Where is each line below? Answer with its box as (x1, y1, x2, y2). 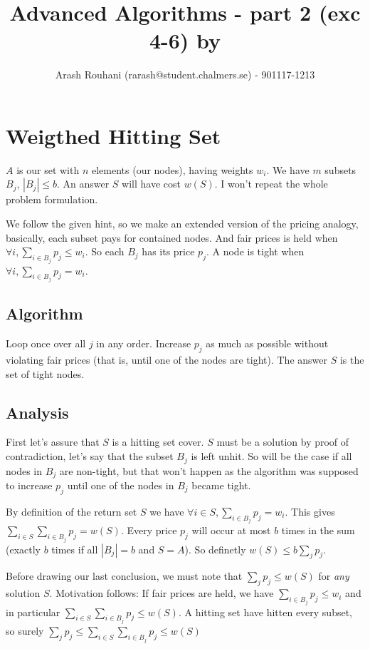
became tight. (191, 477, 251, 492)
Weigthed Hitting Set (6, 121, 221, 150)
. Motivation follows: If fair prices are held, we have (49, 586, 274, 601)
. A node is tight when (206, 244, 305, 259)
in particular (6, 604, 60, 619)
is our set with (16, 162, 80, 177)
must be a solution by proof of (216, 434, 349, 449)
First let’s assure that (6, 434, 100, 449)
